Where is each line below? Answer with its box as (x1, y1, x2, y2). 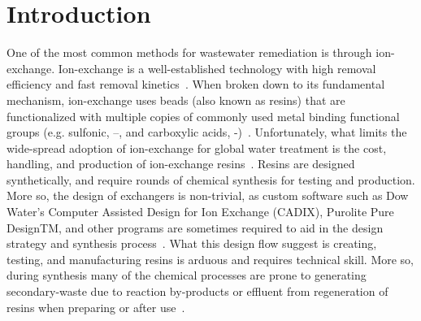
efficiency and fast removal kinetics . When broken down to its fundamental (7, 76, 385, 93)
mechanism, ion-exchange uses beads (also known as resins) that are (7, 91, 345, 108)
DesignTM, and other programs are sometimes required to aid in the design (7, 219, 384, 236)
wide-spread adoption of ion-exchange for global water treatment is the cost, (7, 139, 387, 156)
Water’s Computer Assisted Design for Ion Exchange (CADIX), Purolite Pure (7, 203, 394, 220)
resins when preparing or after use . (7, 298, 185, 315)
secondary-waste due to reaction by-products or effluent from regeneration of (7, 283, 388, 300)
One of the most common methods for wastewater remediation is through (7, 44, 372, 61)
